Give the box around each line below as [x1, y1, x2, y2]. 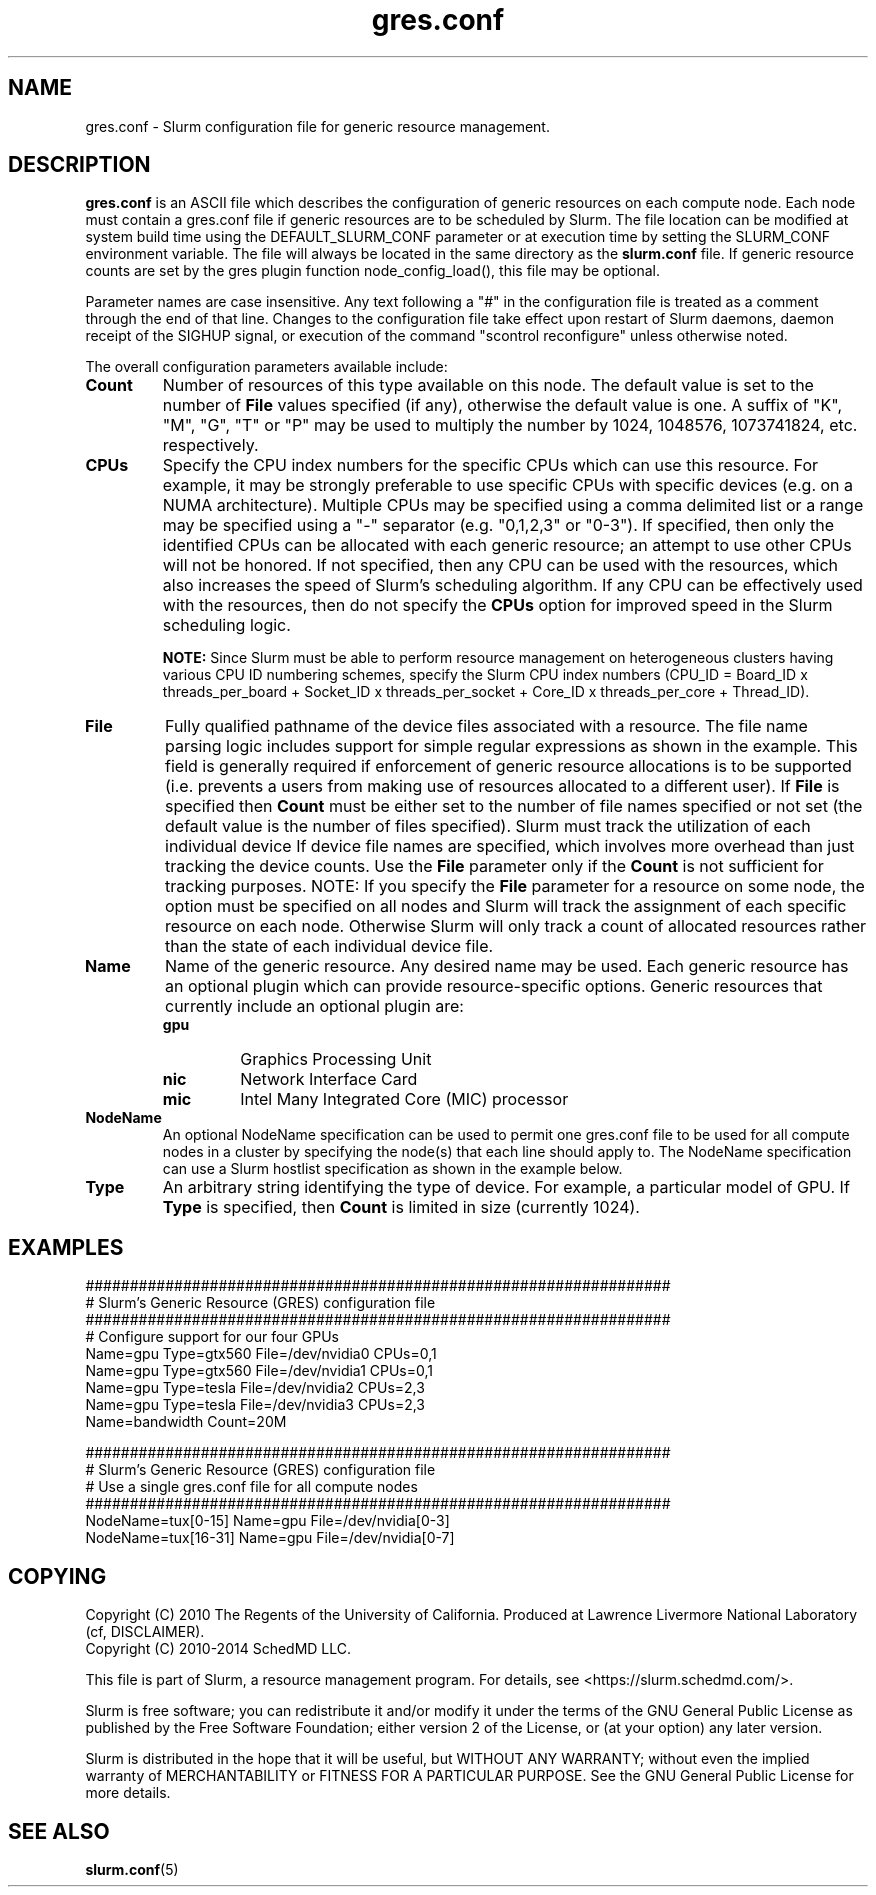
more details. [85, 1784, 171, 1802]
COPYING [8, 1563, 107, 1589]
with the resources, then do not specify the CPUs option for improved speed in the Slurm [162, 595, 833, 616]
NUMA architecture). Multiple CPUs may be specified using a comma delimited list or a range [162, 495, 864, 516]
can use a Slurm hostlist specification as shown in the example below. [162, 1160, 623, 1178]
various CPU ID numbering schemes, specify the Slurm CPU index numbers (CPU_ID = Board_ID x [162, 666, 808, 684]
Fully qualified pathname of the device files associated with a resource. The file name [165, 716, 808, 737]
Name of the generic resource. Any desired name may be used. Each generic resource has [165, 956, 849, 977]
